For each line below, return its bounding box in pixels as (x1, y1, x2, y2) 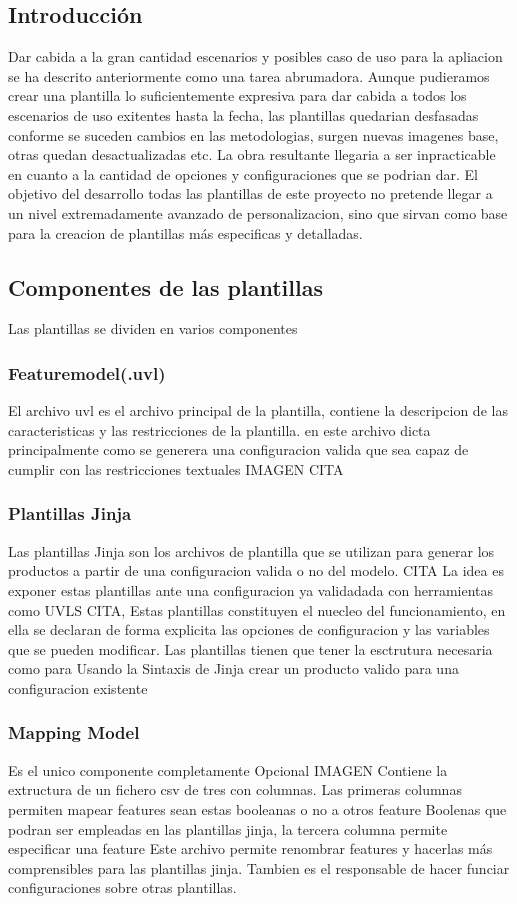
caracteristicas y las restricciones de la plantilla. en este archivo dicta (8, 419, 431, 440)
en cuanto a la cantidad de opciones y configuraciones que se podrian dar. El (8, 163, 478, 184)
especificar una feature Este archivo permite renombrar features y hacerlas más (8, 838, 493, 859)
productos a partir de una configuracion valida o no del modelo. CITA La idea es (8, 560, 504, 581)
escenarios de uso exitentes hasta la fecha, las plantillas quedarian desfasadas (8, 104, 479, 125)
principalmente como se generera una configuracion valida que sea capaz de (8, 439, 469, 460)
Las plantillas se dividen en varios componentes (8, 318, 298, 339)
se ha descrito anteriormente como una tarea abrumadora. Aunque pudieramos (8, 65, 490, 86)
